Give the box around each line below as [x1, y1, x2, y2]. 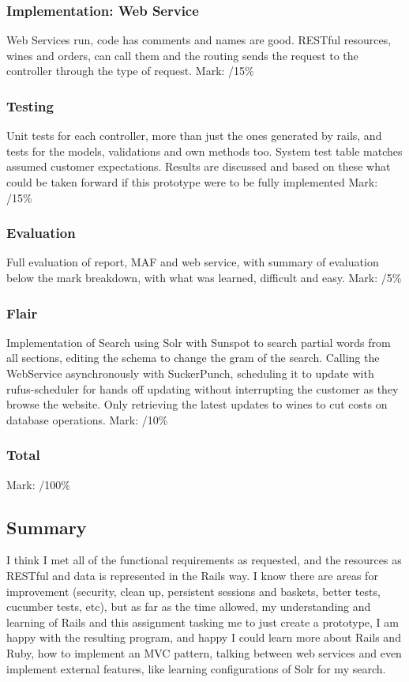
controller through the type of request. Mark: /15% [6, 62, 254, 79]
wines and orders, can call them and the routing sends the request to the [6, 47, 358, 63]
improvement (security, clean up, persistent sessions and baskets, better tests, [6, 582, 381, 599]
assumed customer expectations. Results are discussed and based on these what [6, 158, 391, 175]
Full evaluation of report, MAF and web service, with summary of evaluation [6, 254, 379, 270]
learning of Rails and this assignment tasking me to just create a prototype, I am [6, 613, 399, 630]
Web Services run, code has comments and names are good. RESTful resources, [6, 32, 392, 48]
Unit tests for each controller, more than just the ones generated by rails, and [6, 127, 382, 144]
